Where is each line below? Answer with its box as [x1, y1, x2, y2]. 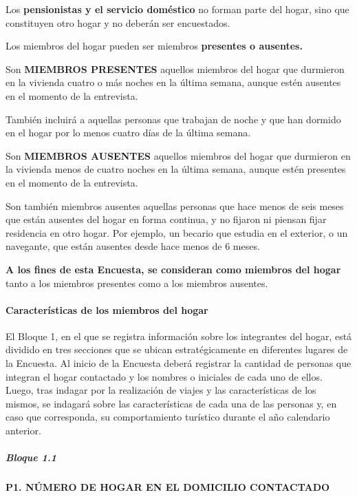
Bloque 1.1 [6, 450, 56, 465]
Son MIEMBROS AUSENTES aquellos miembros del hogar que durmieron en [6, 148, 351, 162]
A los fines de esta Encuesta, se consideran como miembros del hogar [6, 262, 341, 276]
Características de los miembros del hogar [6, 302, 208, 317]
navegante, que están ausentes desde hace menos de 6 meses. [6, 239, 260, 253]
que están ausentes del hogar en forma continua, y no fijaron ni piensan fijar [6, 212, 327, 226]
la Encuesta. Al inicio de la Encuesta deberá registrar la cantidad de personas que [6, 356, 351, 370]
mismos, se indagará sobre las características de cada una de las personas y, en [6, 396, 337, 410]
